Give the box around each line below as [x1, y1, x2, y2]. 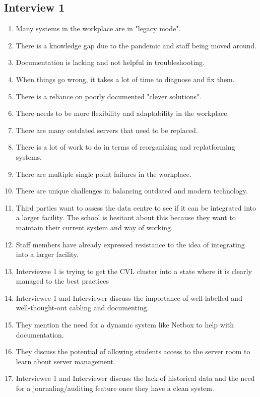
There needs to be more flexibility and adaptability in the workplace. [16, 108, 229, 118]
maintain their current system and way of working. [16, 222, 173, 232]
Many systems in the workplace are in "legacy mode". [16, 23, 181, 34]
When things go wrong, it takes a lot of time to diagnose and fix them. [16, 74, 235, 84]
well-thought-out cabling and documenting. [16, 302, 149, 313]
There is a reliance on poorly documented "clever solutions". [16, 91, 202, 101]
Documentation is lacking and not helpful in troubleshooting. [16, 57, 205, 68]
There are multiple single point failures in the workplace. [16, 168, 191, 179]
